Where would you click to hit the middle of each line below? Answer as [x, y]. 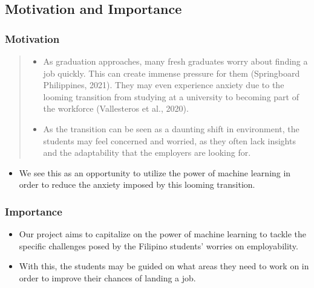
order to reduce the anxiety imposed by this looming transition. [137, 184]
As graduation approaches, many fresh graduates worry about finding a [175, 61]
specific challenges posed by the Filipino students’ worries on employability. [159, 245]
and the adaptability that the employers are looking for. [147, 152]
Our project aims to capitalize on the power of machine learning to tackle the [163, 234]
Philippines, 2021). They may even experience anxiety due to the [164, 85]
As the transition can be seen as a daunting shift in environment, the [171, 128]
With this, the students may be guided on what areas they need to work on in [164, 266]
